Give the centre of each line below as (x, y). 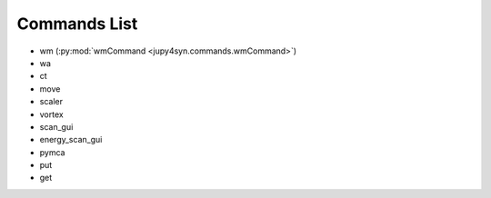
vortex (51, 114)
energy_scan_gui (71, 140)
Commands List (77, 24)
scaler (51, 102)
